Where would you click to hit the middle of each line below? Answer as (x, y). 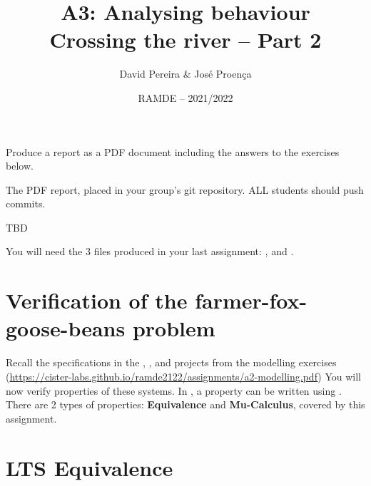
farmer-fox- (251, 300)
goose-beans (66, 328)
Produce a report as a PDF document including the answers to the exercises (173, 151)
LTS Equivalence (90, 467)
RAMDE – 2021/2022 (185, 97)
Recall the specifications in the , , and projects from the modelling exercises (171, 362)
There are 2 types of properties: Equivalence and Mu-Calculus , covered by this (185, 404)
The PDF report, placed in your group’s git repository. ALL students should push (185, 189)
